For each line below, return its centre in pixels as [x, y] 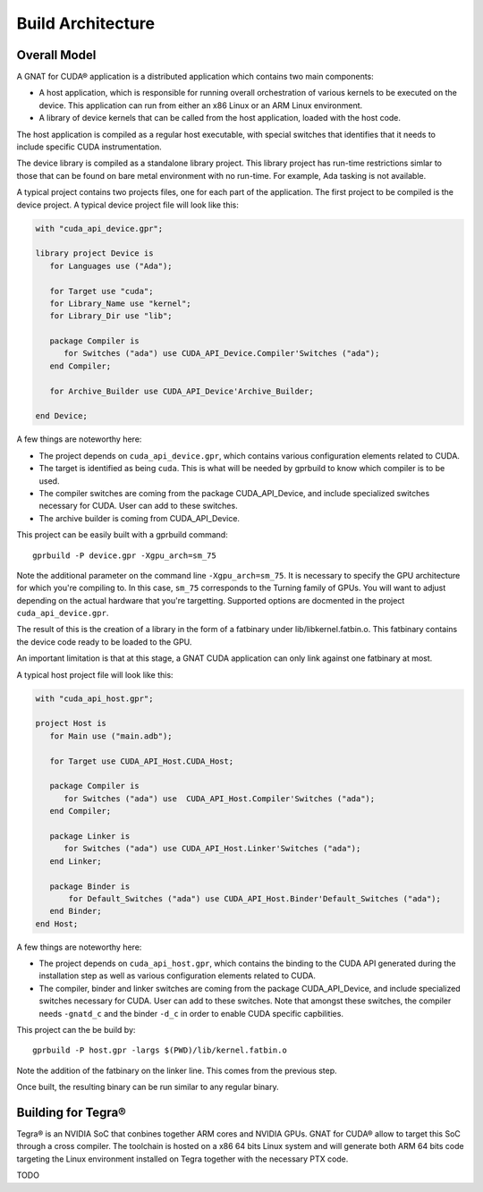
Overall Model [56, 55]
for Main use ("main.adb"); [111, 736]
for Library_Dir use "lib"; [111, 316]
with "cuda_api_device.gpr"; [99, 228]
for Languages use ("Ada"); [111, 266]
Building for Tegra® [72, 1112]
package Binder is [90, 886]
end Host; [57, 924]
